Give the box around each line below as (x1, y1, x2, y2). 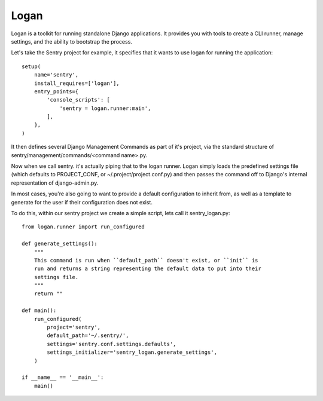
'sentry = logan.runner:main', (59, 105, 151, 112)
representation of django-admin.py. (11, 179, 99, 186)
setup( (22, 63, 41, 70)
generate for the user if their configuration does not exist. (11, 198, 153, 206)
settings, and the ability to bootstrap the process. (11, 38, 133, 45)
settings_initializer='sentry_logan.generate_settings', (47, 349, 218, 356)
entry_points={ (33, 88, 79, 95)
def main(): (22, 307, 57, 314)
